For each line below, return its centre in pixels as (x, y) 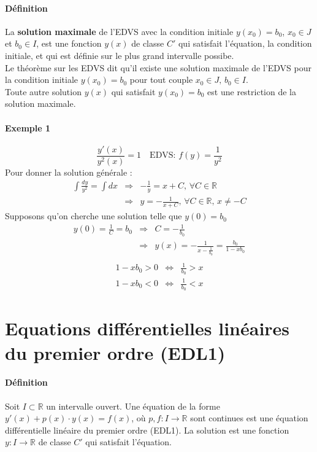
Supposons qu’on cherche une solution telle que (94, 216)
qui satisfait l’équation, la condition (245, 43)
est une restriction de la (252, 91)
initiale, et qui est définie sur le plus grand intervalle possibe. (120, 55)
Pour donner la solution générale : (69, 172)
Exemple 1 (28, 127)
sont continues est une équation (249, 418)
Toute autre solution (43, 91)
